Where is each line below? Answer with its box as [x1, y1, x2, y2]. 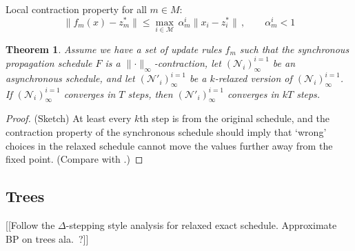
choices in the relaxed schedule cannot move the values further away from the [6, 138, 333, 152]
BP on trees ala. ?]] [6, 231, 89, 245]
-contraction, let [154, 55, 221, 70]
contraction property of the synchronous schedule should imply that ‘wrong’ [6, 124, 327, 139]
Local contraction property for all [6, 2, 147, 16]
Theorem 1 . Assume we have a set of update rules [6, 41, 222, 56]
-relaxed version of [214, 71, 292, 86]
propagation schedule [6, 55, 92, 70]
